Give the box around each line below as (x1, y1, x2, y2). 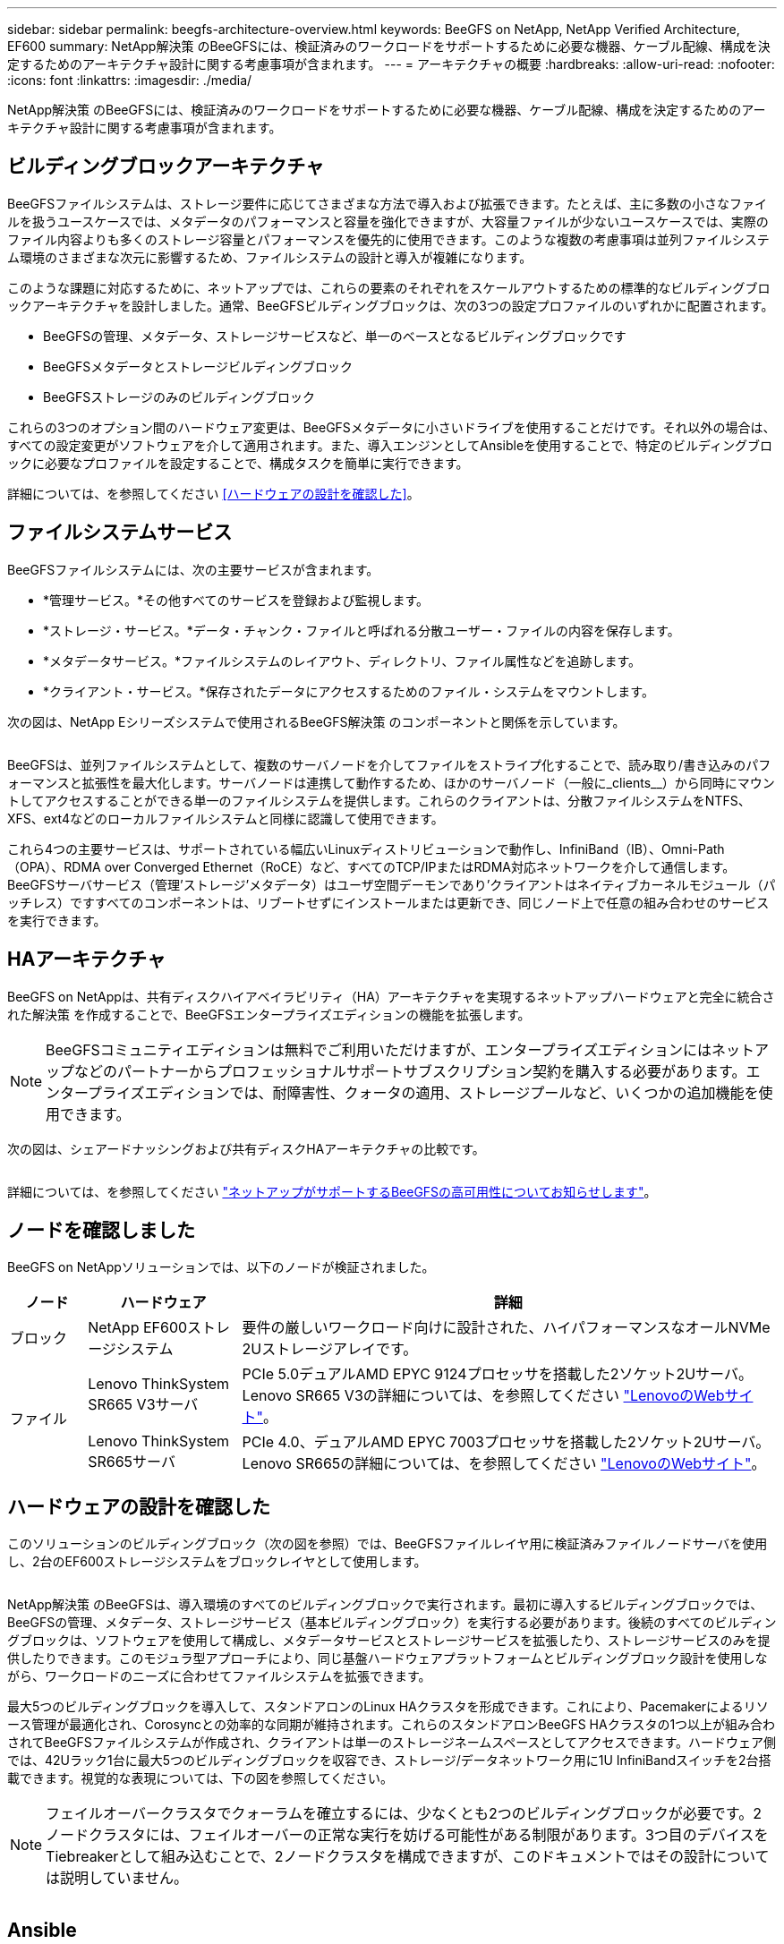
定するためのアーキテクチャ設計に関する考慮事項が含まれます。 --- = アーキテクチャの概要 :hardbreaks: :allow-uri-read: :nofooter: (7, 56, 775, 72)
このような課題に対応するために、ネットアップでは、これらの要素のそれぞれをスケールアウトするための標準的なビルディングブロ (7, 279, 771, 295)
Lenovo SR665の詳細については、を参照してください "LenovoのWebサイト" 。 (242, 1454, 766, 1473)
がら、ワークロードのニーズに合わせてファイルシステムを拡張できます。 (7, 1668, 431, 1684)
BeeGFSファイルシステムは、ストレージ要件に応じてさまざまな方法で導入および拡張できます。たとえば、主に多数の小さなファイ (7, 195, 768, 211)
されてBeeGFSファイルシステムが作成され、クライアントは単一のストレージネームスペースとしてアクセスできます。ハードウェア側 (7, 1735, 777, 1751)
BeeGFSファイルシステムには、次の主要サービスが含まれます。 (7, 561, 379, 577)
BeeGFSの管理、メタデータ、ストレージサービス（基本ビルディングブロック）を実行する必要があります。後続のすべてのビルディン (7, 1615, 777, 1631)
